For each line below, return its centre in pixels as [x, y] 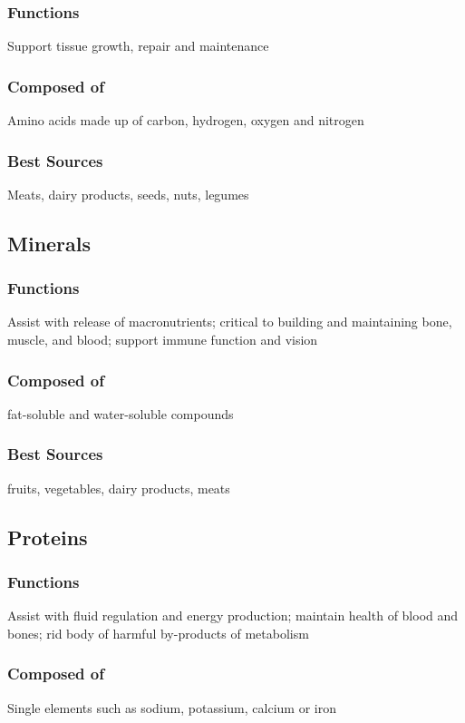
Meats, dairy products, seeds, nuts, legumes [128, 194]
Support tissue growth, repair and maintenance [138, 46]
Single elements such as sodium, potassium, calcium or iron [172, 707]
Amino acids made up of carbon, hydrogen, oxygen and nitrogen [186, 120]
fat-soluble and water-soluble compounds [121, 413]
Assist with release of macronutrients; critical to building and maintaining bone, [230, 322]
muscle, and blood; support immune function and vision [163, 340]
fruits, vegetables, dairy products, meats [119, 488]
